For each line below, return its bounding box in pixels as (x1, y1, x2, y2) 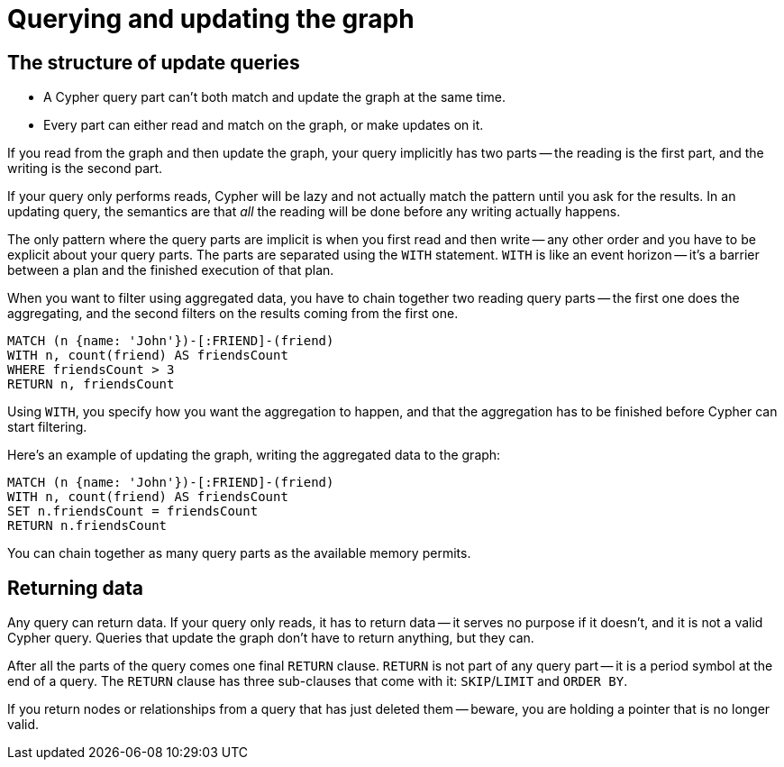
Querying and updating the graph (7, 4, 415, 34)
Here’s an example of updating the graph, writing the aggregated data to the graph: (7, 447, 501, 463)
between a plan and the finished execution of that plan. (7, 262, 334, 278)
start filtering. (7, 419, 87, 435)
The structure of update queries (7, 50, 300, 74)
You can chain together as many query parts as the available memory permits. (7, 545, 471, 562)
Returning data (7, 576, 144, 599)
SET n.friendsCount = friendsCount (7, 504, 259, 519)
